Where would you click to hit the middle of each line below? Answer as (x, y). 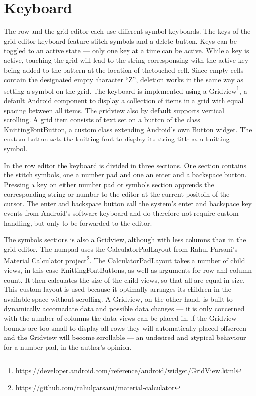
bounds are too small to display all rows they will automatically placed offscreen (125, 327)
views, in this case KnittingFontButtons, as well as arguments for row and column (128, 270)
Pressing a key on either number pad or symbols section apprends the (109, 184)
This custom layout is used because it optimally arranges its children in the (118, 289)
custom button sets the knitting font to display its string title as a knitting (117, 139)
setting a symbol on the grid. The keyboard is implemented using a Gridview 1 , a (126, 90)
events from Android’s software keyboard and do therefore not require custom (121, 213)
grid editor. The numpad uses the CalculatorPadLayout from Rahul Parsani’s (121, 249)
